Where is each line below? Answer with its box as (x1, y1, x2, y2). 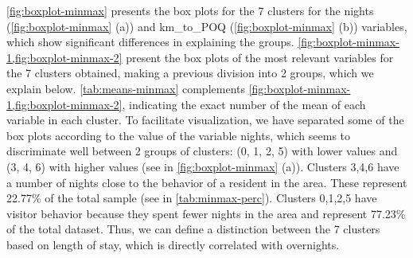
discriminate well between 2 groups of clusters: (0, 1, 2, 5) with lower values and (6, 143, 398, 159)
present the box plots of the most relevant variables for (126, 49, 394, 65)
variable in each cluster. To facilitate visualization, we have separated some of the (6, 111, 404, 128)
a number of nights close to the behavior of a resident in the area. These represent (6, 174, 407, 190)
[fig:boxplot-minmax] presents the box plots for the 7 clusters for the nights (6, 2, 374, 18)
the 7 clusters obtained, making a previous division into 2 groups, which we (6, 64, 374, 81)
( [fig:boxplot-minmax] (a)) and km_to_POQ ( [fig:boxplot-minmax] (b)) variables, (6, 18, 407, 34)
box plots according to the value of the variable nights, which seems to (6, 127, 351, 143)
